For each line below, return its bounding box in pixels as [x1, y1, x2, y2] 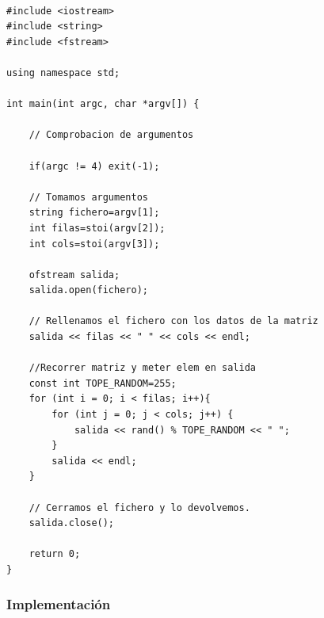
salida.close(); [29, 517, 115, 529]
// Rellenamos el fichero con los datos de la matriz [29, 315, 318, 327]
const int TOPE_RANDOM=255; [29, 377, 177, 389]
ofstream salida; [29, 269, 120, 280]
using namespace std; [6, 67, 120, 78]
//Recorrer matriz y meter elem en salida [29, 362, 256, 374]
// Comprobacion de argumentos [29, 129, 194, 141]
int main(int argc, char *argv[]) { [6, 98, 200, 110]
